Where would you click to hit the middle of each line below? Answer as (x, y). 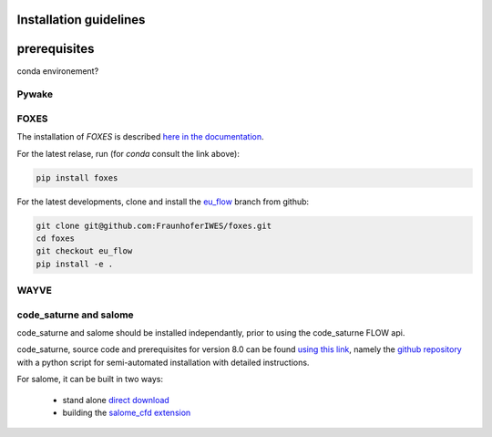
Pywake (35, 94)
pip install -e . (75, 264)
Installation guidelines (81, 20)
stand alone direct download (116, 400)
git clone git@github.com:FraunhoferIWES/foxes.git (154, 225)
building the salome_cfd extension (127, 412)
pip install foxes (77, 177)
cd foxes (56, 238)
